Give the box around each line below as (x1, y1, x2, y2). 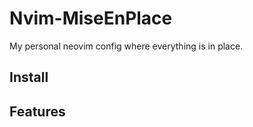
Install (9, 69, 49, 86)
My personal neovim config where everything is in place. (9, 40, 244, 52)
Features (9, 103, 66, 120)
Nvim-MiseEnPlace (9, 7, 173, 30)
